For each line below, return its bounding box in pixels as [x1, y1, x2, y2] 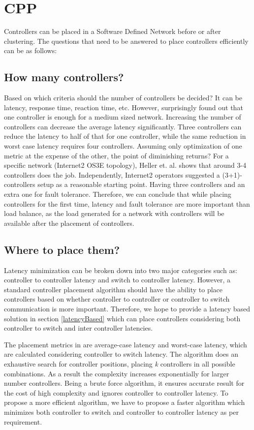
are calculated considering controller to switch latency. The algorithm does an [4, 349, 239, 359]
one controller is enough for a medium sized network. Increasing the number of [4, 112, 241, 122]
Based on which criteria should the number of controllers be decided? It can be [4, 92, 242, 103]
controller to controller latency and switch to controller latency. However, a [4, 275, 230, 285]
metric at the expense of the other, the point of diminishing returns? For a [4, 150, 229, 160]
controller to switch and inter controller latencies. [4, 323, 153, 333]
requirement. [4, 416, 42, 427]
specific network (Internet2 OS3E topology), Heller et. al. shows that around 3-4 [4, 160, 247, 170]
